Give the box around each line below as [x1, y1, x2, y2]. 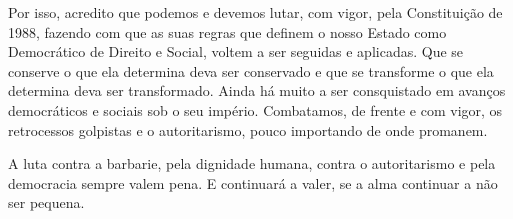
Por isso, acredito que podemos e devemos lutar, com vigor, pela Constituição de [8, 2, 503, 22]
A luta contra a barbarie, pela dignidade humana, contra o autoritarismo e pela [8, 153, 496, 174]
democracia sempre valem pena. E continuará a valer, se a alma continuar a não [8, 172, 498, 193]
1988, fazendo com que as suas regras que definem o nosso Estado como [8, 21, 447, 42]
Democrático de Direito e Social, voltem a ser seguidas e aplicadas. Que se [8, 41, 464, 62]
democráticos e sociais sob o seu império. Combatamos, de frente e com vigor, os [8, 99, 503, 120]
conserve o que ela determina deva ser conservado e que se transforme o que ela [8, 60, 494, 81]
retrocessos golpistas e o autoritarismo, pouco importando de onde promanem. [8, 119, 488, 140]
